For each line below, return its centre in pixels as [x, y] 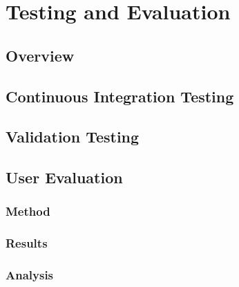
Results [27, 243]
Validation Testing [73, 137]
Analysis [30, 275]
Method [28, 211]
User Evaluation [64, 177]
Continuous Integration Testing [120, 96]
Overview [40, 55]
